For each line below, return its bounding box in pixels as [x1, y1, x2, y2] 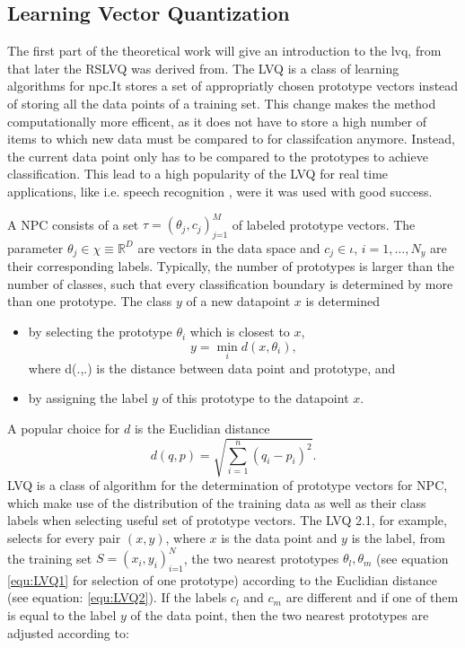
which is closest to [189, 322, 290, 341]
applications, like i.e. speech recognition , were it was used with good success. [7, 181, 433, 200]
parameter [7, 238, 64, 257]
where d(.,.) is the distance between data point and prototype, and [28, 358, 396, 377]
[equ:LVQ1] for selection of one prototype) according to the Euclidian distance [7, 570, 438, 589]
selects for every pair [7, 529, 121, 547]
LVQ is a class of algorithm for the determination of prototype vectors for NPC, [7, 476, 448, 495]
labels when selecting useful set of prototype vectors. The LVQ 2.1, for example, [7, 511, 447, 530]
